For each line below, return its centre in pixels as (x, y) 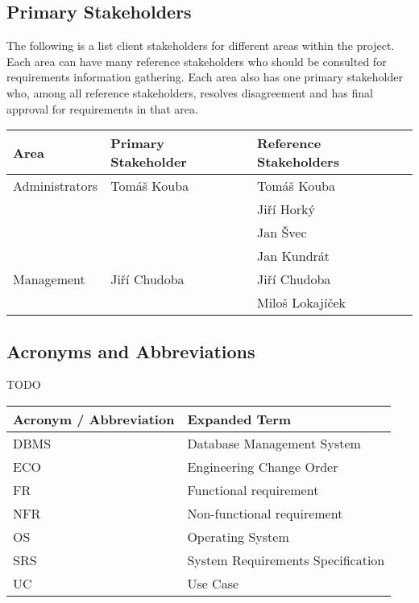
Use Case (213, 583)
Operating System (238, 536)
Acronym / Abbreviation (94, 419)
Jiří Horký (286, 209)
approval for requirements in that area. (102, 108)
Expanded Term (239, 419)
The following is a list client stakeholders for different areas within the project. (201, 45)
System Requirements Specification (286, 560)
